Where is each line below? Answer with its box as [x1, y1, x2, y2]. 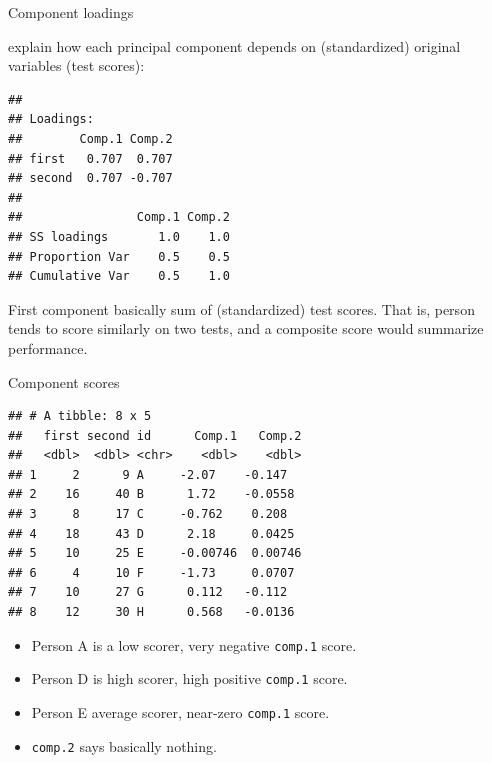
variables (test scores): [8, 55, 145, 76]
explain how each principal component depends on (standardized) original [8, 35, 461, 56]
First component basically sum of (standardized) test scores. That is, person [8, 298, 475, 319]
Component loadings [8, 2, 134, 22]
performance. [8, 337, 88, 358]
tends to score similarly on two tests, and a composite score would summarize [8, 318, 484, 339]
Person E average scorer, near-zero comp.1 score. [31, 701, 330, 722]
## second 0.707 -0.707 [8, 171, 173, 186]
